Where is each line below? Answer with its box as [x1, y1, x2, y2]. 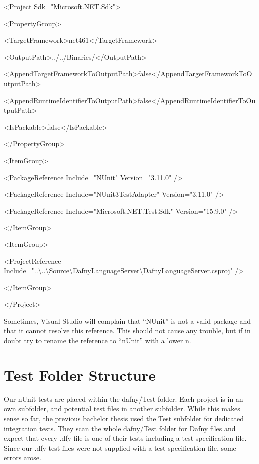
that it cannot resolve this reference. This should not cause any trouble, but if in [4, 325, 251, 336]
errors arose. [4, 452, 41, 463]
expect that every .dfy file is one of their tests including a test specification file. [4, 433, 247, 443]
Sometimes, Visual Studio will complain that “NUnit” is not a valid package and [4, 315, 251, 326]
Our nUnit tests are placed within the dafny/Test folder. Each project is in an [4, 393, 243, 404]
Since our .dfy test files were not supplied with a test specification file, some [4, 442, 236, 453]
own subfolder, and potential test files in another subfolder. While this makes [4, 403, 240, 414]
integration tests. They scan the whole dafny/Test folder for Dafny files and [4, 423, 236, 433]
